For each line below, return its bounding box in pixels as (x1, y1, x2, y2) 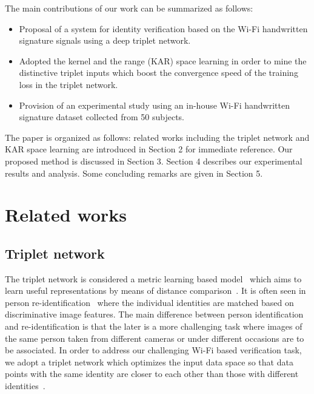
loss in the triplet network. (19, 78, 118, 90)
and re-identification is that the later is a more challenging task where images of (5, 320, 302, 333)
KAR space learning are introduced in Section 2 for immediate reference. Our (5, 143, 293, 155)
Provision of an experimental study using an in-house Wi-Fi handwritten (19, 98, 290, 111)
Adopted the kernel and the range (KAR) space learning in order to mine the (19, 54, 307, 67)
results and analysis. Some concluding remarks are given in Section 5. (5, 166, 263, 179)
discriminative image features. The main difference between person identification (5, 308, 304, 321)
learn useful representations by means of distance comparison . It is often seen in (5, 284, 306, 297)
